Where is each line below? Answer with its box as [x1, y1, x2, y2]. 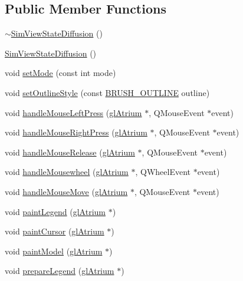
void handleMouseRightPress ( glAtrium [5, 126, 147, 138]
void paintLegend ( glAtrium [5, 205, 106, 217]
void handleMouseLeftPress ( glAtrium [5, 106, 142, 118]
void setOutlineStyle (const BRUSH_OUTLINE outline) [5, 86, 210, 98]
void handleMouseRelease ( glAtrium [5, 146, 135, 158]
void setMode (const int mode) [5, 67, 116, 79]
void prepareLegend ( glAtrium [5, 265, 114, 277]
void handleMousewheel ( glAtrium [5, 166, 129, 178]
